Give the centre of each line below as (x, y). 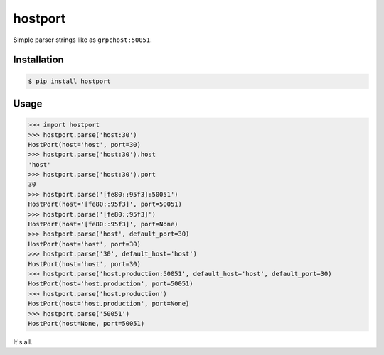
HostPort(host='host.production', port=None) (109, 304)
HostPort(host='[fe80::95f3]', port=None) (103, 224)
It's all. (23, 342)
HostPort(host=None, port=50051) (86, 323)
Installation (38, 60)
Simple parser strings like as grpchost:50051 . (82, 40)
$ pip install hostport (70, 81)
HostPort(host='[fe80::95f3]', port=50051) (105, 204)
